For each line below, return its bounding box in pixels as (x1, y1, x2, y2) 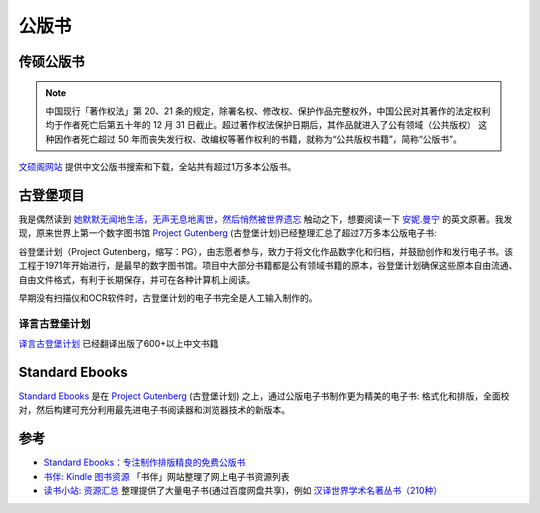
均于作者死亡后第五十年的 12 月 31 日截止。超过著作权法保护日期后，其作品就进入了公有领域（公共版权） (45, 119, 477, 131)
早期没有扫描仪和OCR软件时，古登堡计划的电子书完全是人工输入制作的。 (18, 291, 318, 304)
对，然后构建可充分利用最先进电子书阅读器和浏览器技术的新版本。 (18, 404, 290, 416)
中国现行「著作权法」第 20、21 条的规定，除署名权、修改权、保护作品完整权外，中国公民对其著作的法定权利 (45, 105, 491, 117)
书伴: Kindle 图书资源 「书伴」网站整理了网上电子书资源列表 (43, 470, 290, 482)
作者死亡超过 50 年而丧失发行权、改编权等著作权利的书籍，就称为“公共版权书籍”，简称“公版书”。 (62, 133, 462, 145)
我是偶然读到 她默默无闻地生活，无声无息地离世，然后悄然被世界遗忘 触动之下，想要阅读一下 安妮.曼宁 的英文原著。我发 (18, 213, 513, 225)
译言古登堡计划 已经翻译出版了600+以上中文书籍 (18, 338, 219, 350)
